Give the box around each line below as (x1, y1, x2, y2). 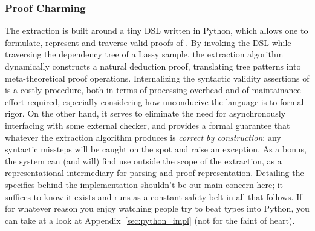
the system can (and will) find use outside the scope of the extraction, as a (5, 154, 282, 167)
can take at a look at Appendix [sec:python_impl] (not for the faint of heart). (5, 213, 295, 226)
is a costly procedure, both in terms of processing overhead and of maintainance (5, 83, 301, 96)
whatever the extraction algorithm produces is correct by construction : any (5, 131, 281, 143)
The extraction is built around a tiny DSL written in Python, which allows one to (5, 24, 308, 37)
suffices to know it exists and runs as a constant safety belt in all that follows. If (5, 190, 302, 203)
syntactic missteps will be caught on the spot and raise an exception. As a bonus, (5, 143, 307, 155)
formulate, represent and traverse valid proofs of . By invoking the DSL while (5, 36, 291, 48)
